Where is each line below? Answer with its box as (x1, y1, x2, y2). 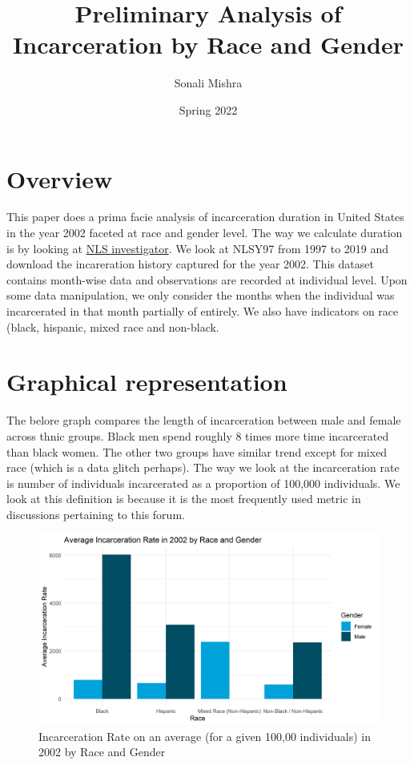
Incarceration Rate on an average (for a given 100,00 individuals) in (38, 727, 372, 744)
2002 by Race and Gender (38, 743, 166, 760)
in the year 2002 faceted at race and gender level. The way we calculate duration (6, 224, 403, 241)
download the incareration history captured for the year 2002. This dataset (6, 256, 374, 272)
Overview (6, 162, 113, 195)
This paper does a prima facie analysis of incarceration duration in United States (6, 208, 404, 225)
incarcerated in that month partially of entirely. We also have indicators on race (6, 303, 399, 319)
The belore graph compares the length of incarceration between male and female (6, 412, 401, 429)
